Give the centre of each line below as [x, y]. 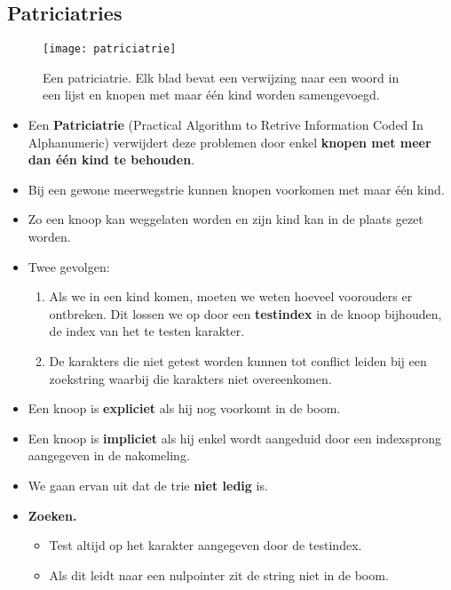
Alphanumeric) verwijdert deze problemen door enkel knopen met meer [229, 142]
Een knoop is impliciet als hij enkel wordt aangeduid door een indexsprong [235, 438]
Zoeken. [52, 515]
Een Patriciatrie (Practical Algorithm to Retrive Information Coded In [225, 125]
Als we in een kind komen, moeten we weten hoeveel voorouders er [231, 296]
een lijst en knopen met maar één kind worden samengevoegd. [211, 95]
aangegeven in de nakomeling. [109, 455]
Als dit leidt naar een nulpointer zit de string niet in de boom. [219, 574]
